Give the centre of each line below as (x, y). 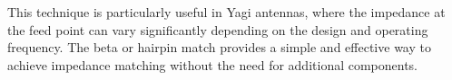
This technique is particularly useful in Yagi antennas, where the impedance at (226, 12)
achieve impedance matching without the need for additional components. (213, 64)
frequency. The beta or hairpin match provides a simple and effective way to (219, 47)
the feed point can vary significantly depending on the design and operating (218, 29)
